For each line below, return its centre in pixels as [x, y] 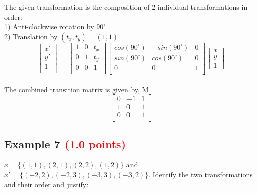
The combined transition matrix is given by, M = [80, 89]
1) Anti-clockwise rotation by [49, 26]
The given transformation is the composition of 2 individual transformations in [126, 7]
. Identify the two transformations [201, 175]
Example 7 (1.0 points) [65, 143]
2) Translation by [31, 36]
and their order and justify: [46, 184]
